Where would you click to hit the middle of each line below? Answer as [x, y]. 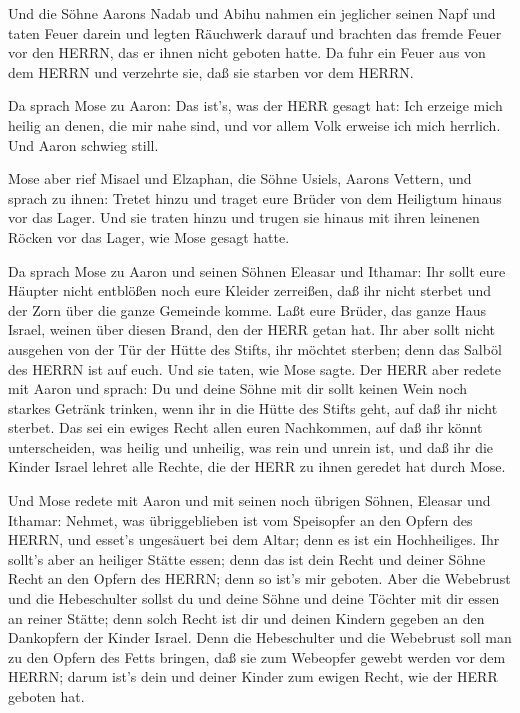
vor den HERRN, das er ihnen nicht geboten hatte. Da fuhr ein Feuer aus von [247, 52]
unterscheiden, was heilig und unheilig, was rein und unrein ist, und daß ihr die [251, 446]
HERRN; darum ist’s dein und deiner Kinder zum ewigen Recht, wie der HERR [253, 676]
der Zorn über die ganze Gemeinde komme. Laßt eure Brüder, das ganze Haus [247, 309]
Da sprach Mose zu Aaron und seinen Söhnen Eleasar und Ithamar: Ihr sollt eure [257, 270]
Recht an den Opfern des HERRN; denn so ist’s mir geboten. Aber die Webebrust [259, 578]
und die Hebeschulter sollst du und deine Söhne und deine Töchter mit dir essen [254, 598]
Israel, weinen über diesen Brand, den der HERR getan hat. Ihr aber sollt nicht [251, 329]
